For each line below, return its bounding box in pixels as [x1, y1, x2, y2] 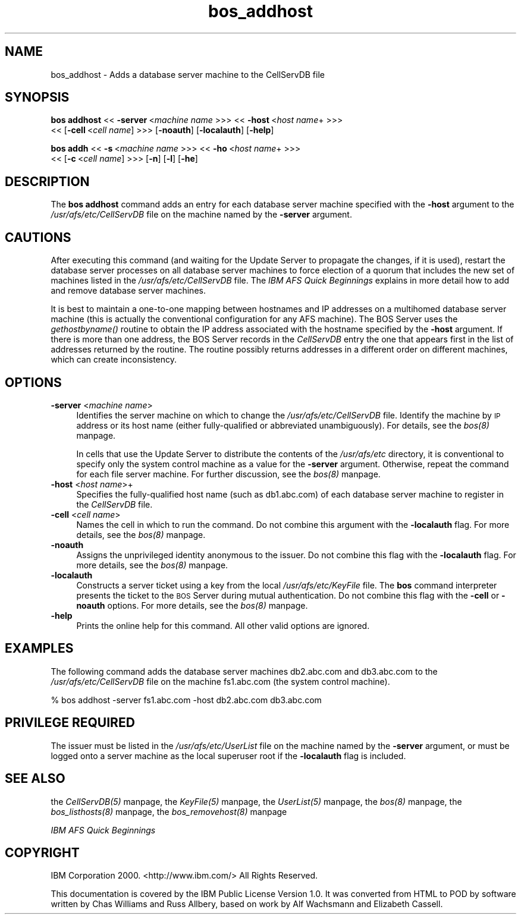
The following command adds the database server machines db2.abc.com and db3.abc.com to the [51, 666, 438, 676]
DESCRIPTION [5, 174, 90, 189]
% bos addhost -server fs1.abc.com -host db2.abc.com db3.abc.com [51, 694, 322, 705]
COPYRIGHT [5, 845, 80, 860]
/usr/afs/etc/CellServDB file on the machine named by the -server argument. [51, 209, 352, 220]
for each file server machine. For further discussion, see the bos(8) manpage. [76, 468, 381, 479]
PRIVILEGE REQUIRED [5, 715, 135, 731]
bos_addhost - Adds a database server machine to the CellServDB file [51, 69, 325, 80]
